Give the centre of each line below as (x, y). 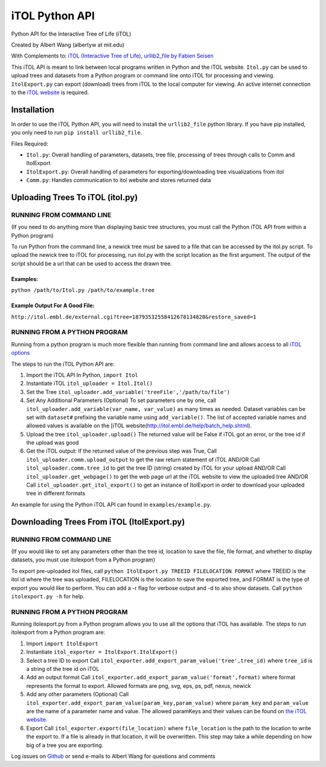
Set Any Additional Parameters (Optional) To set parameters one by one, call (121, 400)
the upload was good (53, 443)
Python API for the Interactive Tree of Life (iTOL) (71, 34)
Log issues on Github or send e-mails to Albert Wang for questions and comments (113, 756)
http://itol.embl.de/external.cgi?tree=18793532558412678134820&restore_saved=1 (134, 317)
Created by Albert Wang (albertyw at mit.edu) (68, 45)
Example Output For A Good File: (53, 306)
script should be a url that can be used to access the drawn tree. (91, 264)
